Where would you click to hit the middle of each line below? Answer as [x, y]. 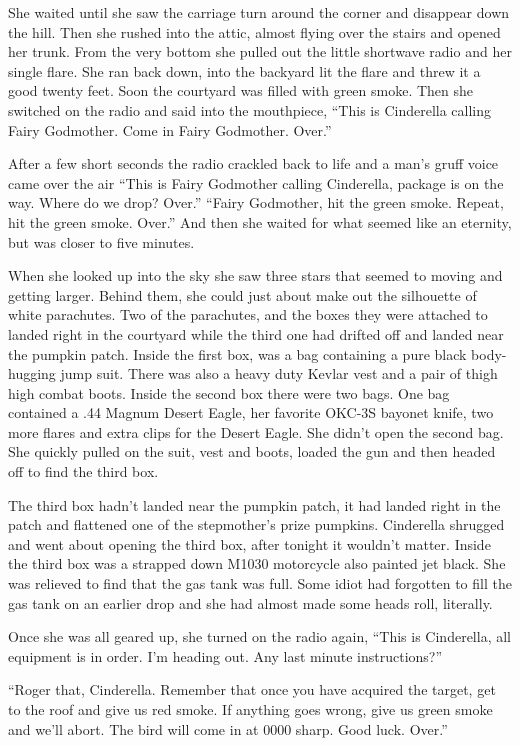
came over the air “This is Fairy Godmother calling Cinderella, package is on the [256, 182]
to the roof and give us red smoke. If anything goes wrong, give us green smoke [250, 709]
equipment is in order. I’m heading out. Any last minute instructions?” [225, 655]
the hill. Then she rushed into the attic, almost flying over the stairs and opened [254, 31]
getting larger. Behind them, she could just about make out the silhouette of [242, 294]
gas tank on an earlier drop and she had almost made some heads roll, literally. [250, 602]
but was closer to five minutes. [101, 241]
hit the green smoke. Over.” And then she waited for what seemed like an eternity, [260, 221]
